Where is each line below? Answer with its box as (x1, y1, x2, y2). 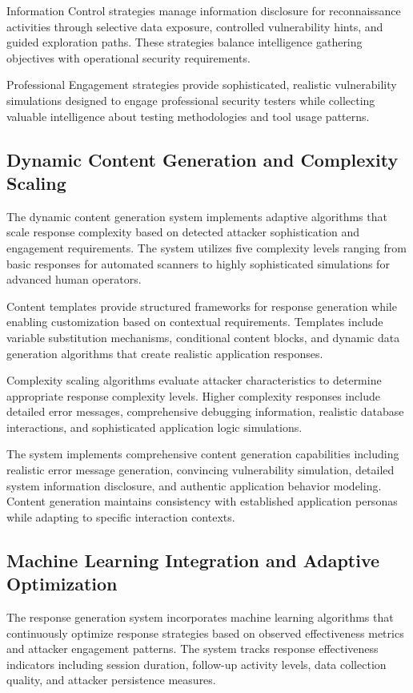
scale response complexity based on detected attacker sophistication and (6, 224, 360, 240)
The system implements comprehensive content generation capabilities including (6, 445, 399, 462)
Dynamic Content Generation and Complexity (6, 147, 399, 171)
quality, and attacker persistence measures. (6, 671, 216, 688)
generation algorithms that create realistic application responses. (6, 344, 323, 361)
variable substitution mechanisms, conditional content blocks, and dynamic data (6, 328, 400, 345)
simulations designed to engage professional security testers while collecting (6, 91, 375, 108)
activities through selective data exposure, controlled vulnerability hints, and (6, 18, 383, 34)
